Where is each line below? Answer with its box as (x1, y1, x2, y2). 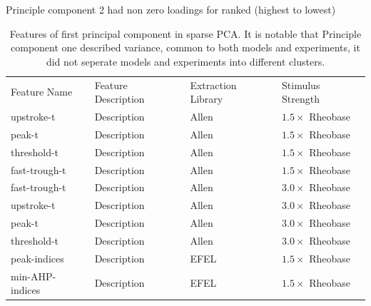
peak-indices (11, 250, 64, 265)
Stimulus (282, 77, 320, 92)
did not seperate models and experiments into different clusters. (46, 53, 325, 68)
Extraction (190, 77, 237, 92)
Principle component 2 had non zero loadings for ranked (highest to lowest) (6, 2, 336, 16)
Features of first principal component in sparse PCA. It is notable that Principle (9, 26, 362, 41)
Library (190, 91, 223, 106)
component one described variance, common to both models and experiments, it (11, 40, 360, 55)
